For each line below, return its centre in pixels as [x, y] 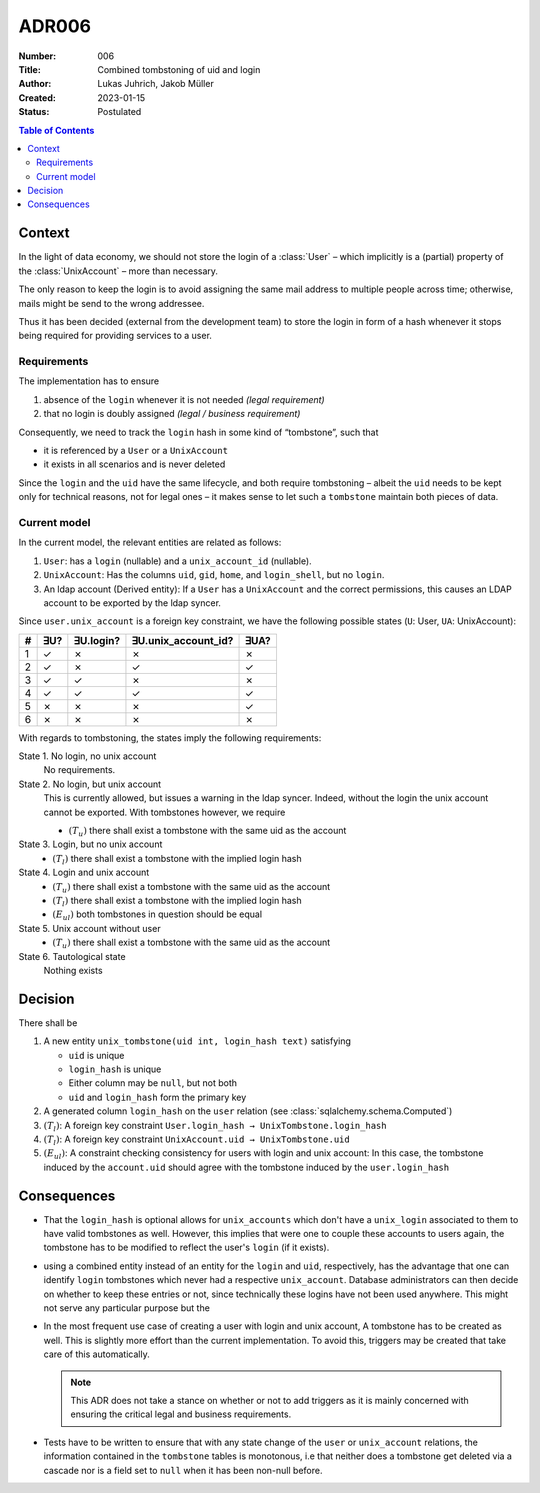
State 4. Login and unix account [84, 872]
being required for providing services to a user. [115, 336]
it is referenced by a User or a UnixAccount [136, 451]
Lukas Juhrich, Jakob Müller [155, 84]
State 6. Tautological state [72, 956]
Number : [37, 56]
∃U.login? [96, 640]
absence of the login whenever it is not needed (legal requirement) [184, 399]
